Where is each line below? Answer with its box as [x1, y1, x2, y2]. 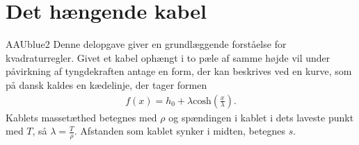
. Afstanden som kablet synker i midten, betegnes [74, 123, 286, 138]
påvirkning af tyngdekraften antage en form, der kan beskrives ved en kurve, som [6, 64, 352, 78]
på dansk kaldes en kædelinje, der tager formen [6, 77, 207, 92]
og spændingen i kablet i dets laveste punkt [168, 110, 354, 124]
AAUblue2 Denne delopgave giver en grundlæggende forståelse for [6, 37, 287, 51]
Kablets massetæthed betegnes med [6, 110, 157, 124]
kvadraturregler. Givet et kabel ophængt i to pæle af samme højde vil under [6, 50, 330, 65]
